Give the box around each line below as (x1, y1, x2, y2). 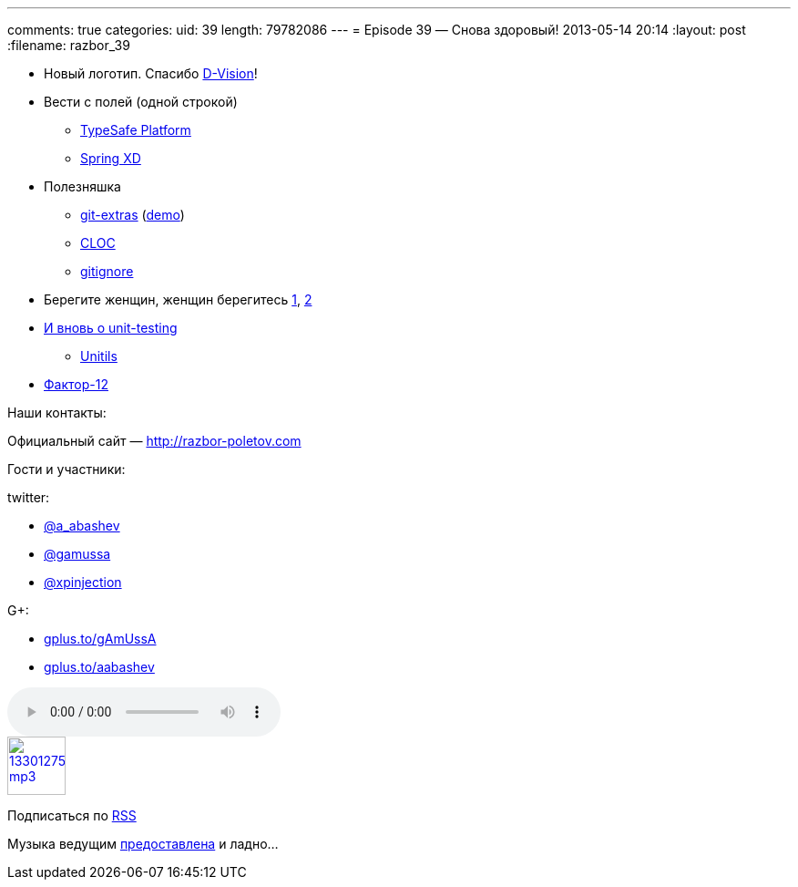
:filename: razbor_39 (7, 37, 130, 53)
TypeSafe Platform (80, 122, 191, 138)
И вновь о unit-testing (44, 320, 178, 335)
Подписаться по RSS (7, 808, 137, 823)
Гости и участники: (7, 461, 126, 477)
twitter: (7, 490, 50, 505)
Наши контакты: (7, 405, 107, 420)
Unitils (80, 348, 118, 364)
